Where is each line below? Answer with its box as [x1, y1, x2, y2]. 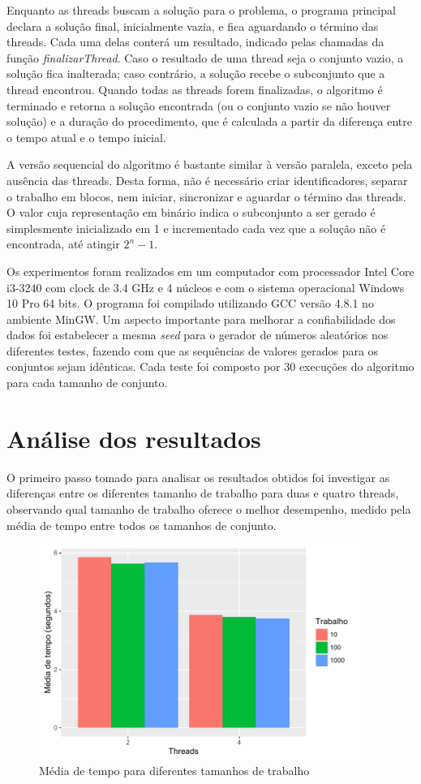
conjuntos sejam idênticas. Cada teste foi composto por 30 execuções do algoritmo [6, 358, 415, 375]
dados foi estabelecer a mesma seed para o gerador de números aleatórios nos [6, 326, 389, 343]
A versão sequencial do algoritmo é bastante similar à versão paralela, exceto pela [6, 156, 413, 173]
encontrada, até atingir [6, 235, 120, 252]
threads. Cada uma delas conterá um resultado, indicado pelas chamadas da [6, 33, 384, 50]
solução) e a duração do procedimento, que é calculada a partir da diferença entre [6, 113, 413, 130]
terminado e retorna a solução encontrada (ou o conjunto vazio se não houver [6, 97, 391, 114]
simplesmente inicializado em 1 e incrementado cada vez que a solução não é [6, 219, 386, 236]
